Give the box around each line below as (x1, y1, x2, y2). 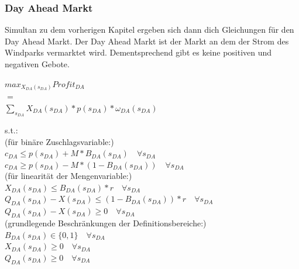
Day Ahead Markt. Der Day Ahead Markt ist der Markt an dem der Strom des (5, 35, 289, 47)
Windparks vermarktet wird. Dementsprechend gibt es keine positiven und (5, 46, 272, 58)
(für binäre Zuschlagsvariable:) (5, 135, 114, 147)
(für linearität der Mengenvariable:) (5, 170, 132, 182)
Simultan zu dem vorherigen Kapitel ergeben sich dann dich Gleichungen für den (5, 23, 294, 36)
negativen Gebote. (5, 58, 70, 70)
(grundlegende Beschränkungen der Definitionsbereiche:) (5, 217, 207, 229)
